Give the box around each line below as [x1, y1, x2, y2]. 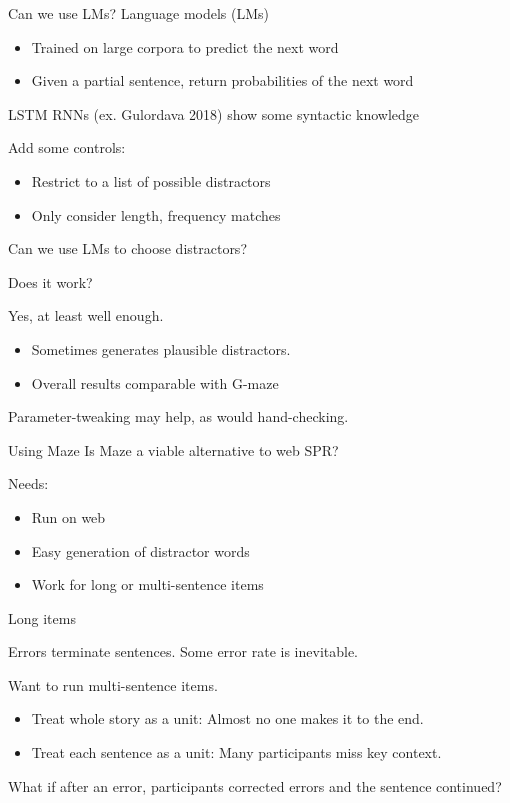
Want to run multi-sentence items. [8, 674, 218, 695]
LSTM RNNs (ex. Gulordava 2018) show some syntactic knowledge [8, 103, 420, 124]
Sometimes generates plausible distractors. [31, 338, 291, 359]
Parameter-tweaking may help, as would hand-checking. [8, 406, 349, 427]
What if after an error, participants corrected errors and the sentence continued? [8, 775, 502, 796]
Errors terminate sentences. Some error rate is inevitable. [8, 641, 359, 662]
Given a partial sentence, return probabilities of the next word [31, 70, 414, 91]
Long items [8, 607, 76, 628]
